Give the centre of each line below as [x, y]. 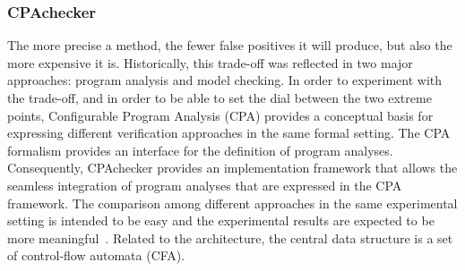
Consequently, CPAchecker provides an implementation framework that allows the [232, 168]
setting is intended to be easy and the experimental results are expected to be [221, 220]
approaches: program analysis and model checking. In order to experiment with [225, 80]
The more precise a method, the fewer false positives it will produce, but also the [230, 45]
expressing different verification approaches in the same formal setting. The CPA [229, 133]
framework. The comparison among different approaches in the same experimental [232, 203]
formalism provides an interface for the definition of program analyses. [200, 150]
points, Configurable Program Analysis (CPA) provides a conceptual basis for [220, 115]
